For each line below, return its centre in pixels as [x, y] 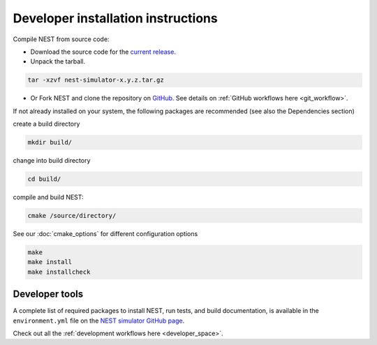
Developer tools [48, 294]
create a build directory [46, 124]
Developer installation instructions [115, 18]
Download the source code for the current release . [103, 52]
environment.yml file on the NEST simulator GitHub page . [99, 321]
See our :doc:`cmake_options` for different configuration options [105, 233]
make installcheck [59, 272]
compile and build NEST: [48, 197]
